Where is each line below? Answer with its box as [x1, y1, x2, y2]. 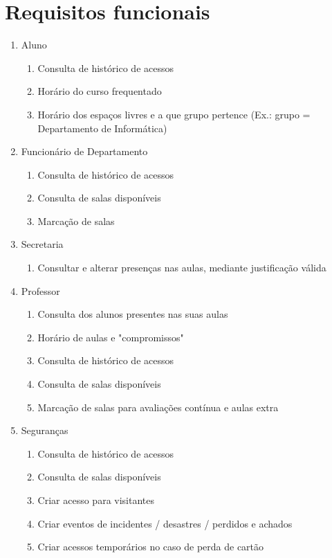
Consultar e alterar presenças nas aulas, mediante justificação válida [37, 260, 326, 275]
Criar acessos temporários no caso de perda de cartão [37, 539, 264, 554]
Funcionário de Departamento [21, 144, 148, 159]
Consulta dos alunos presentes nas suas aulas [37, 307, 228, 321]
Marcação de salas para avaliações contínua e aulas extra [37, 399, 279, 414]
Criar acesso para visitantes [37, 493, 154, 507]
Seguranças [21, 423, 68, 438]
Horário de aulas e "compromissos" [37, 330, 184, 344]
